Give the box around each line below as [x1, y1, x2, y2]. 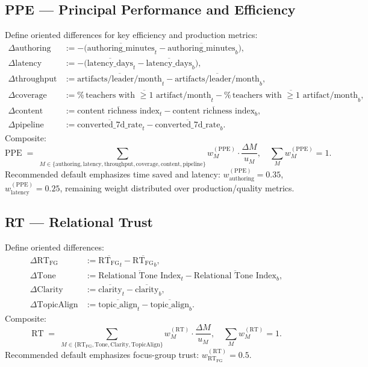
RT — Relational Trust [5, 212, 153, 231]
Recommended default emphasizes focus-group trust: [5, 348, 199, 360]
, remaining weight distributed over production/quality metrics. [60, 182, 295, 194]
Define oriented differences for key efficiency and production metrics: [5, 28, 258, 41]
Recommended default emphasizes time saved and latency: [5, 167, 220, 180]
